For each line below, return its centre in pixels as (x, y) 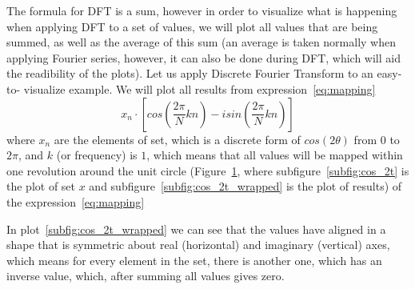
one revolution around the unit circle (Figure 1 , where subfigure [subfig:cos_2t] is (208, 170)
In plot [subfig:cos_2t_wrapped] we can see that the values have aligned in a (196, 229)
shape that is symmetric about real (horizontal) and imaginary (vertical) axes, (198, 245)
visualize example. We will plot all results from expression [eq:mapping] (200, 88)
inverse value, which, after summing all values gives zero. (146, 276)
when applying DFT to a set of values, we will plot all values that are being (192, 26)
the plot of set (41, 186)
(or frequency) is (97, 155)
